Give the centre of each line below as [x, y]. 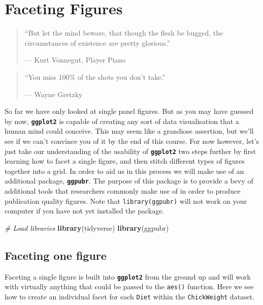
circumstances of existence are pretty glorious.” [97, 42]
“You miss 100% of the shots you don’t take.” [95, 77]
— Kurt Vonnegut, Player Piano [75, 60]
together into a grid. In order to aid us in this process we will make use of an [124, 171]
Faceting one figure [56, 255]
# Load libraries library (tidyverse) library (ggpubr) [87, 227]
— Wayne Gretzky [54, 94]
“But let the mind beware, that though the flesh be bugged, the [124, 33]
